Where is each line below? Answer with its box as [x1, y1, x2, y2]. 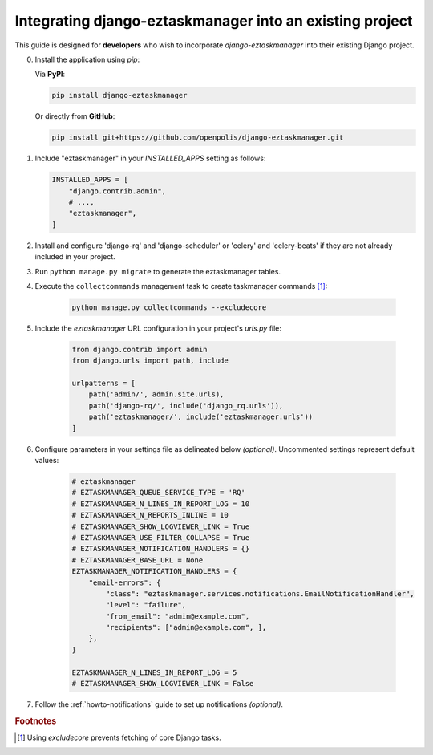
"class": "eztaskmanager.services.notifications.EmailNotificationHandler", [105, 589, 415, 598]
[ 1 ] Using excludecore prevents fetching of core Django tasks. [17, 733, 221, 742]
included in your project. [34, 252, 115, 262]
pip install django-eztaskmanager [51, 91, 188, 100]
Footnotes [14, 715, 57, 726]
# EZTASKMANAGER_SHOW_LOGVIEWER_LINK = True [71, 522, 250, 531]
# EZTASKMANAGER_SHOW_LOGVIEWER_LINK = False [71, 679, 254, 688]
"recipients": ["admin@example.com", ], [105, 623, 267, 632]
